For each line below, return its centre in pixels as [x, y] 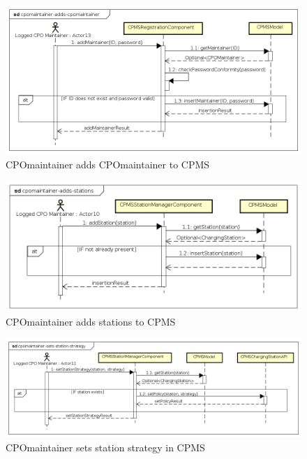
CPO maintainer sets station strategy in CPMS [105, 447]
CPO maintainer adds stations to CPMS [91, 322]
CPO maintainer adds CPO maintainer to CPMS [108, 164]
